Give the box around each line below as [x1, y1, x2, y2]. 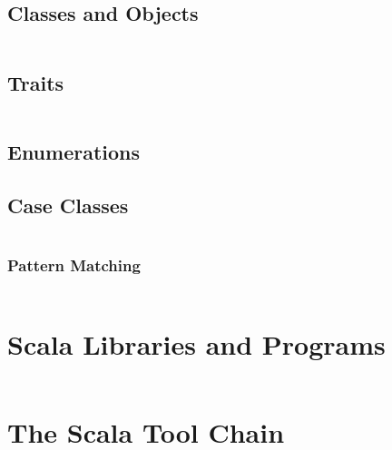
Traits [7, 68, 64, 96]
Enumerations [7, 137, 141, 165]
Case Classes [7, 191, 129, 219]
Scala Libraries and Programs [7, 325, 386, 362]
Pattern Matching [7, 254, 141, 277]
